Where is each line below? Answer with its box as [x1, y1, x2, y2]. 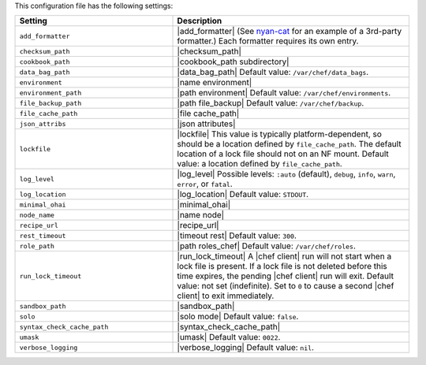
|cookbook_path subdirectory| [177, 56, 290, 67]
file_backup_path [19, 99, 82, 107]
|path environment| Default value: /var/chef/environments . [177, 88, 391, 99]
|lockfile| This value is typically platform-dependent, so [177, 128, 383, 140]
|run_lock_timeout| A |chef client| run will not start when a [177, 251, 392, 262]
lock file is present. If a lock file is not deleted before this [177, 261, 387, 272]
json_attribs [19, 119, 66, 128]
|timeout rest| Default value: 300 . [177, 230, 297, 241]
